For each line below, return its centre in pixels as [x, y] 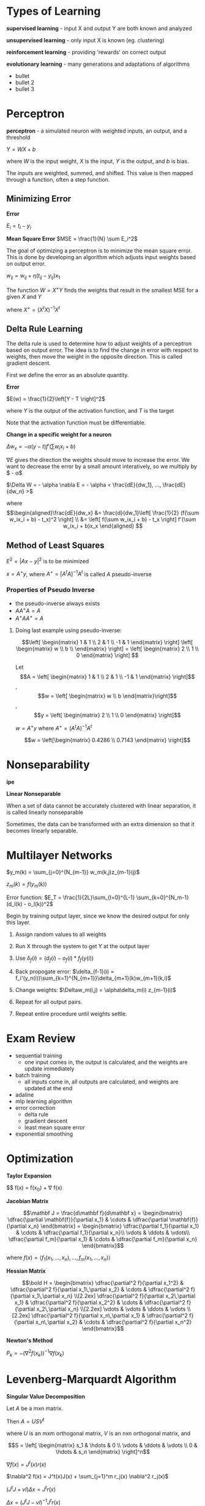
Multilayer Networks [59, 855]
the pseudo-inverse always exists [58, 603]
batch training [33, 1075]
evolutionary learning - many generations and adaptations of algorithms [98, 64]
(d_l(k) [14, 904]
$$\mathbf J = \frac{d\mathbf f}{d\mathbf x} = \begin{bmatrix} [103, 1213]
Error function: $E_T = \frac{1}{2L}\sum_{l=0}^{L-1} [71, 897]
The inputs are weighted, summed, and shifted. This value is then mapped [100, 173]
